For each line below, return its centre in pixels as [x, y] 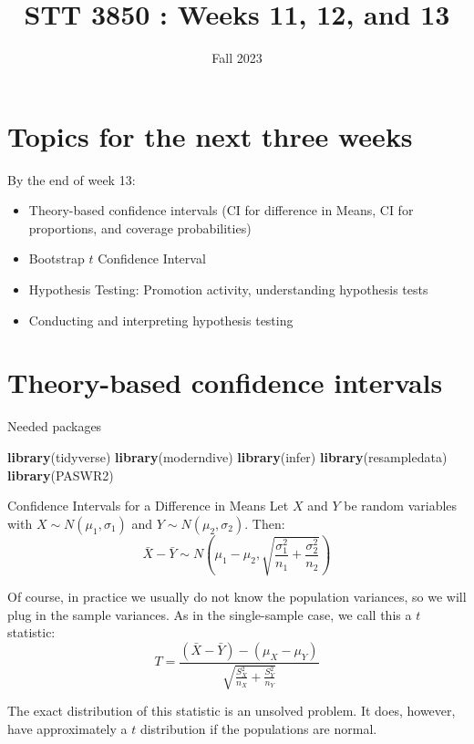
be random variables [401, 506]
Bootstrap [57, 258]
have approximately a [67, 729]
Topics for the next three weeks [210, 135]
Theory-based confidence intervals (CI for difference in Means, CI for [221, 210]
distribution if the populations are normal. [258, 729]
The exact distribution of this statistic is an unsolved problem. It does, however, [232, 711]
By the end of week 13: [72, 179]
